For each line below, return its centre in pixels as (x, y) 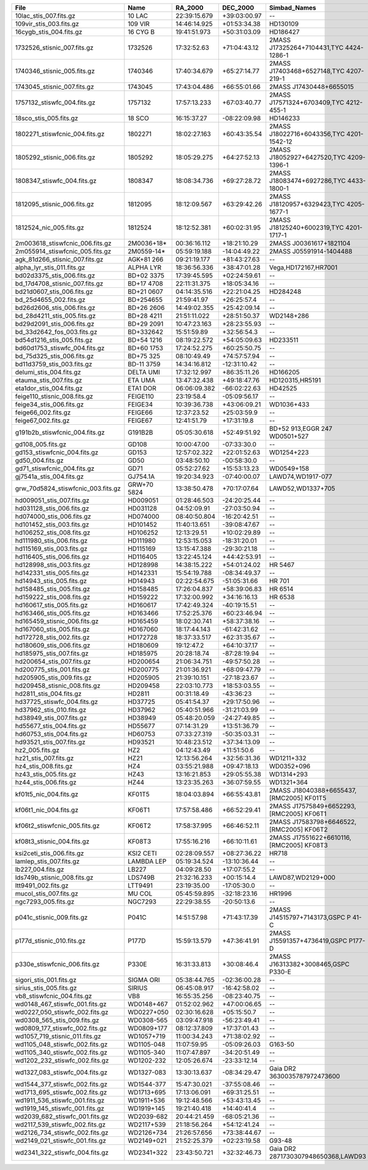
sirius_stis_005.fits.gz (46, 988)
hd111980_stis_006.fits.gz (52, 540)
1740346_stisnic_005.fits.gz (55, 71)
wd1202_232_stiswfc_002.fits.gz (62, 1060)
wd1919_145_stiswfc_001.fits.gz (59, 1108)
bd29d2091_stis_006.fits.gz (55, 324)
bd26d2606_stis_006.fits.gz (55, 308)
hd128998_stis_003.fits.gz (53, 565)
